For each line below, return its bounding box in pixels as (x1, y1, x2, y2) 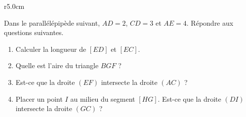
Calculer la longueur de (15, 43, 86, 54)
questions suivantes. (4, 27, 64, 38)
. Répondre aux (186, 17, 234, 28)
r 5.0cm (4, 1, 25, 11)
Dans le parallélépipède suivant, (4, 17, 100, 28)
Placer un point (15, 93, 63, 104)
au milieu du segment (70, 93, 135, 104)
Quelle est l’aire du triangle (15, 60, 99, 71)
